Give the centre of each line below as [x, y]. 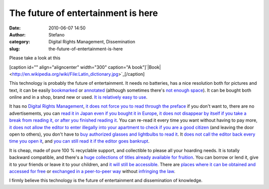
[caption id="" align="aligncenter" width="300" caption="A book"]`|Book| [85, 67]
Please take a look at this [35, 58]
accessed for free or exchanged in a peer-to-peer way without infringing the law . [92, 171]
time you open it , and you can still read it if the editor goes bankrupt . [79, 141]
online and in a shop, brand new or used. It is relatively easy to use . [78, 97]
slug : [14, 49]
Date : [15, 28]
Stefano [57, 34]
